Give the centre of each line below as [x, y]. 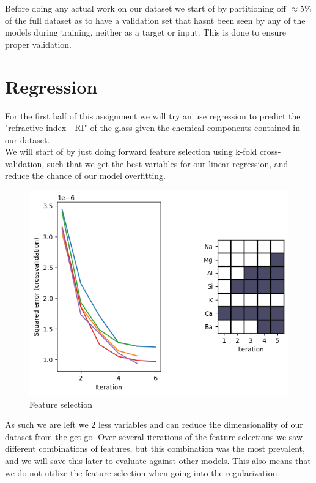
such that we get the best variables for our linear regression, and [167, 163]
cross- [270, 152]
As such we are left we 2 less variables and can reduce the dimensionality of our [154, 425]
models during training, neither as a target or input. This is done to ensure [145, 32]
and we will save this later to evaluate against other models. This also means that [158, 461]
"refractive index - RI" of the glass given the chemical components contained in [153, 128]
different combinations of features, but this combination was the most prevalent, [155, 448]
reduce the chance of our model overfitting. [86, 175]
